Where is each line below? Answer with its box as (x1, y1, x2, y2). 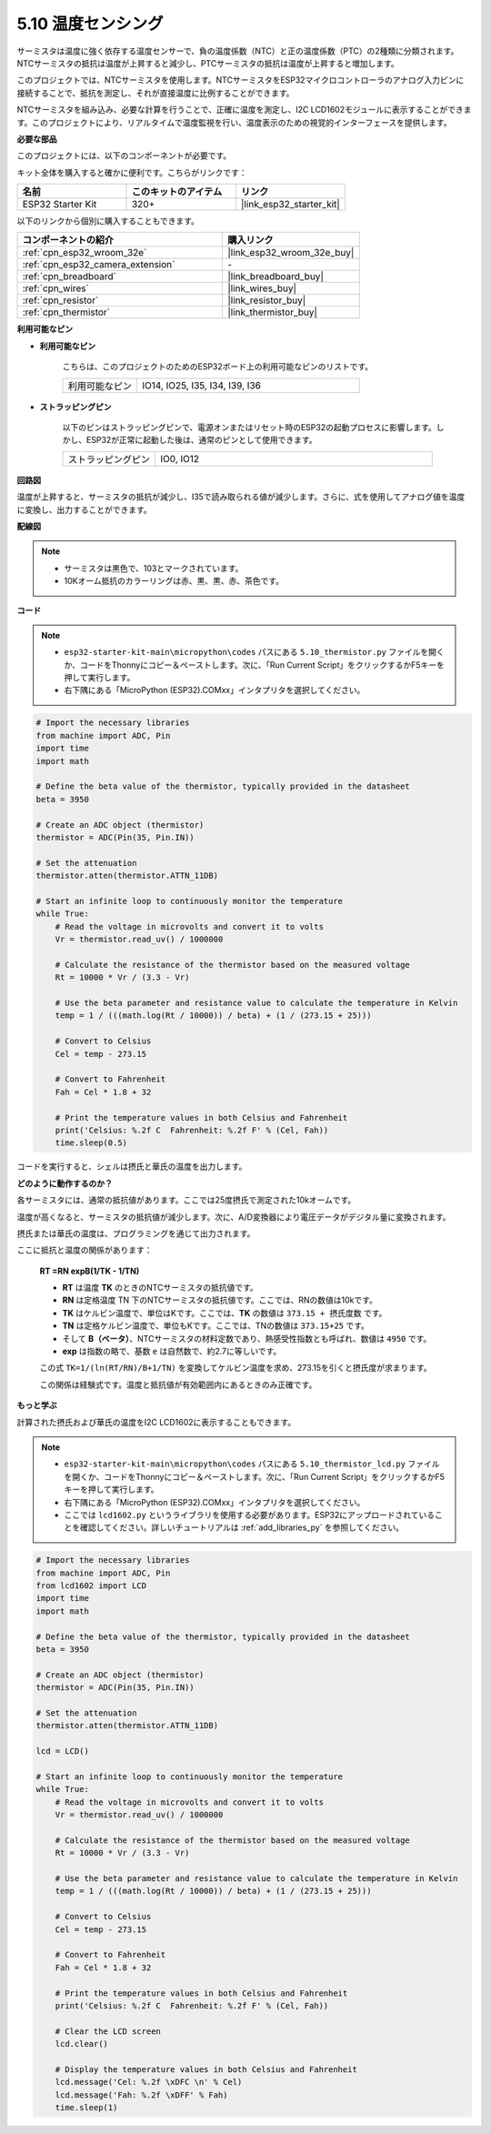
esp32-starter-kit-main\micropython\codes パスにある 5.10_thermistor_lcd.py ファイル (64, 1458, 440, 1469)
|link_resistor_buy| (227, 294, 306, 307)
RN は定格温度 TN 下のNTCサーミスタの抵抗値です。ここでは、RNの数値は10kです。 (62, 1294, 377, 1305)
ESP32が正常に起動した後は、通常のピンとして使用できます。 (85, 435, 317, 446)
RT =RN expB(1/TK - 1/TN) (39, 1265, 140, 1276)
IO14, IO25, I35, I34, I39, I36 (142, 378, 261, 391)
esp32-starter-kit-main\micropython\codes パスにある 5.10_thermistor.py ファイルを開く (64, 647, 445, 658)
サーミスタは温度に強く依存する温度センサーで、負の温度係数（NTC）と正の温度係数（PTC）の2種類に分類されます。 (16, 45, 459, 56)
